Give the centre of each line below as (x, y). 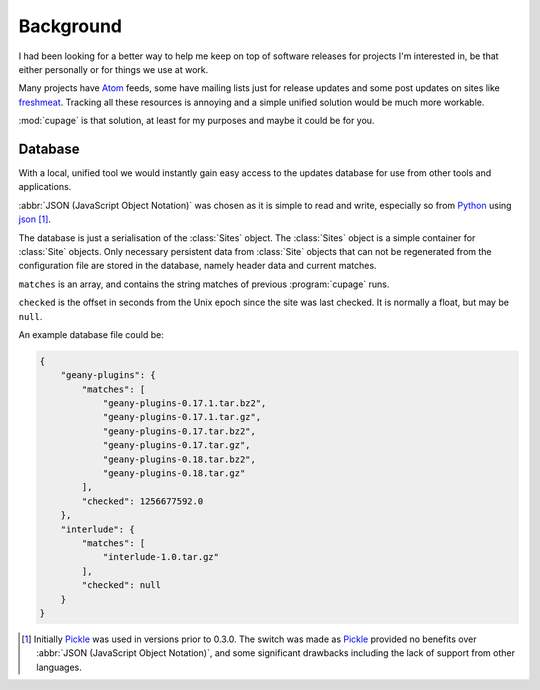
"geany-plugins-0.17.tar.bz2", (179, 431)
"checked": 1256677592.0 (142, 501)
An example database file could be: (91, 334)
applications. (45, 187)
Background (70, 26)
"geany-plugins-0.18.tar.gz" (174, 473)
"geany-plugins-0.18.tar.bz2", (179, 459)
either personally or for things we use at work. (113, 69)
